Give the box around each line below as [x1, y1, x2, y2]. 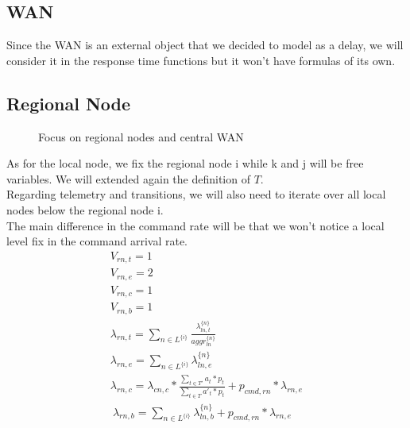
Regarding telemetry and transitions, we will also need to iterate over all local [6, 186, 386, 202]
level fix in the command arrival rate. [6, 233, 188, 249]
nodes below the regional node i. [6, 201, 164, 218]
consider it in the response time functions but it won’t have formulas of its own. [6, 52, 396, 68]
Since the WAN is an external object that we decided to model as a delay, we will [6, 37, 404, 53]
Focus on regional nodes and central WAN [38, 128, 244, 145]
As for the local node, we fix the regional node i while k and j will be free [6, 155, 364, 172]
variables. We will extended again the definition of [6, 170, 250, 187]
